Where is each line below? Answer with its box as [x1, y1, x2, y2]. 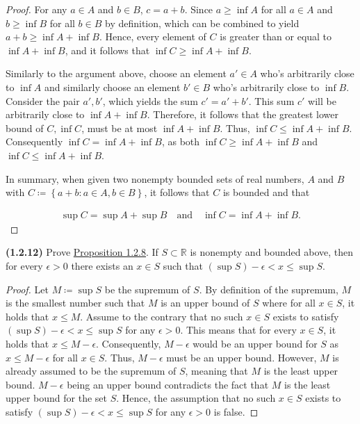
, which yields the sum [102, 93, 198, 108]
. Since [184, 2, 213, 16]
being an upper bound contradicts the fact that [67, 377, 269, 391]
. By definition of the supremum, [199, 282, 338, 296]
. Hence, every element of [99, 29, 206, 44]
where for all [262, 295, 316, 310]
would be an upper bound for [193, 336, 318, 350]
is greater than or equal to [220, 29, 332, 44]
